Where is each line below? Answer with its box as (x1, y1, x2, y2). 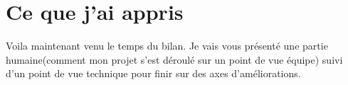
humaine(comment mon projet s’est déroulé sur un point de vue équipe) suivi (6, 52, 343, 67)
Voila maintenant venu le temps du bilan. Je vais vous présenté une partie (6, 38, 328, 53)
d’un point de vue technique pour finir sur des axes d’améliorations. (6, 66, 301, 81)
